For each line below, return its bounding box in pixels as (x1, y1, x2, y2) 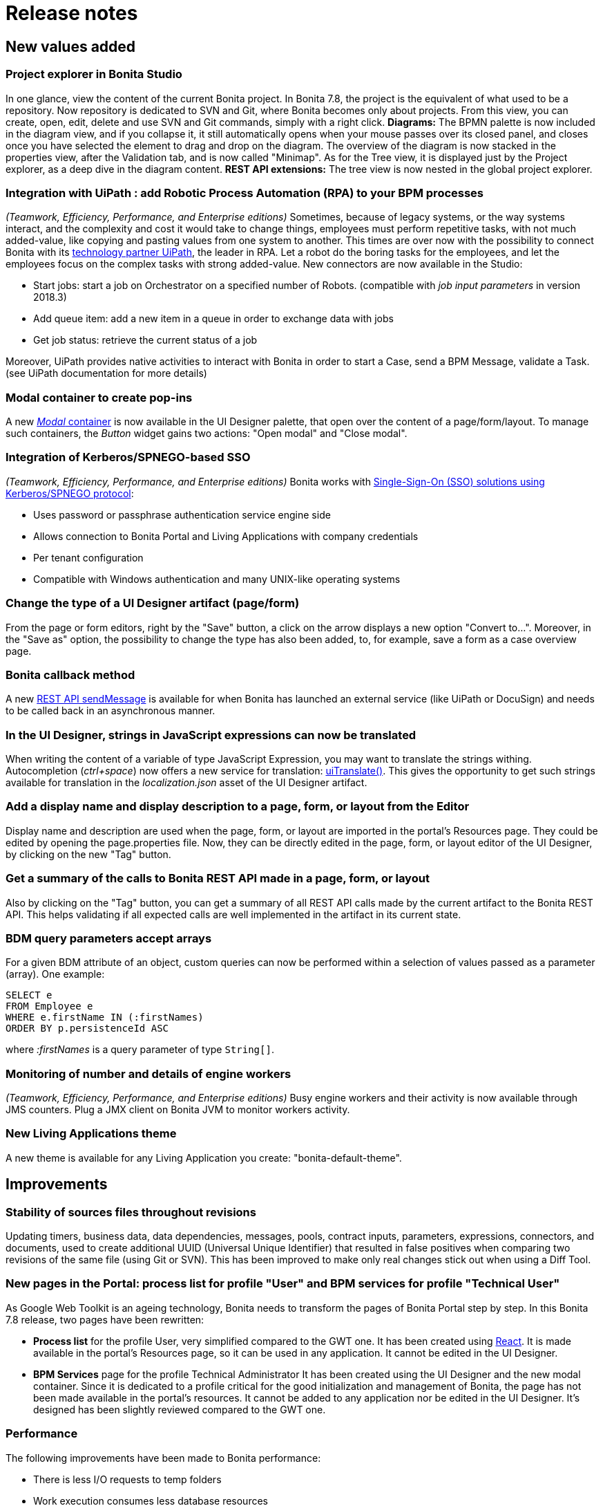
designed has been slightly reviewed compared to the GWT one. (33, 1403, 326, 1415)
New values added (6, 37, 136, 55)
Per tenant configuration (33, 551, 144, 564)
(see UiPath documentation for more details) (6, 367, 207, 380)
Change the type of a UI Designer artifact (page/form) (6, 596, 300, 611)
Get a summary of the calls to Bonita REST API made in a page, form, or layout (6, 871, 430, 886)
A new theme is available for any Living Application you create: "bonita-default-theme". (6, 1151, 402, 1164)
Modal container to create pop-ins (6, 390, 193, 405)
